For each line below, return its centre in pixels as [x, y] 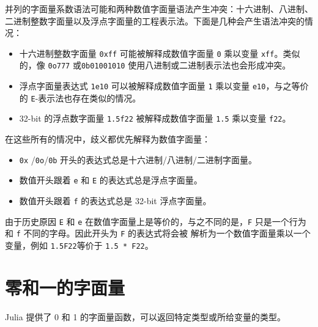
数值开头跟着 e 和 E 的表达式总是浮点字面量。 [111, 180]
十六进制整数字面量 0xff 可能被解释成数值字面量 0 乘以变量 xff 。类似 [160, 53]
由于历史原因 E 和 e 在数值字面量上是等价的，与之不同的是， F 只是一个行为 [156, 221]
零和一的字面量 [65, 287]
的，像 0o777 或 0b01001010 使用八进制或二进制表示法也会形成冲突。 [155, 65]
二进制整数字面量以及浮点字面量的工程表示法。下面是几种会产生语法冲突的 [155, 20]
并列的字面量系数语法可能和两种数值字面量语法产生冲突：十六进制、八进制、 [159, 9]
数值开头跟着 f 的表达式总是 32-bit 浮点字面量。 [115, 200]
